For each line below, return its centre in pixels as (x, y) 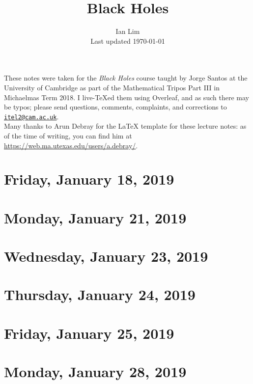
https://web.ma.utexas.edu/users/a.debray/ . (71, 145)
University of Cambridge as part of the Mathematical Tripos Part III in (112, 87)
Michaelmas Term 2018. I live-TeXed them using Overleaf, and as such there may (126, 97)
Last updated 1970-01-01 (128, 41)
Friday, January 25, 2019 (89, 333)
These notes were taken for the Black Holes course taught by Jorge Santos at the (126, 78)
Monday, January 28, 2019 (95, 371)
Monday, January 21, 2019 (95, 217)
